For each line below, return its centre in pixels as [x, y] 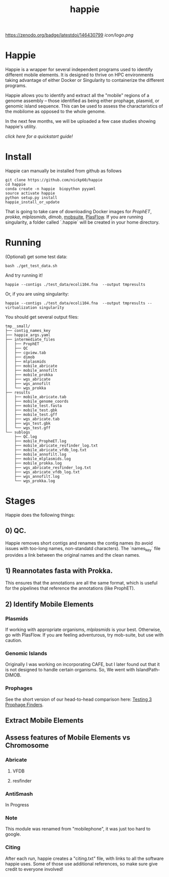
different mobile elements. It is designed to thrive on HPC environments [79, 75]
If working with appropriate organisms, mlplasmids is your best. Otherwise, [83, 629]
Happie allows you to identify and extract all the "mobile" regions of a [77, 95]
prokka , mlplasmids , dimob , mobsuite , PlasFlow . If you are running [74, 217]
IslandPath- [148, 670]
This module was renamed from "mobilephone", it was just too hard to [78, 829]
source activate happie [30, 193]
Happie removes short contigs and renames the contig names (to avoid [79, 543]
